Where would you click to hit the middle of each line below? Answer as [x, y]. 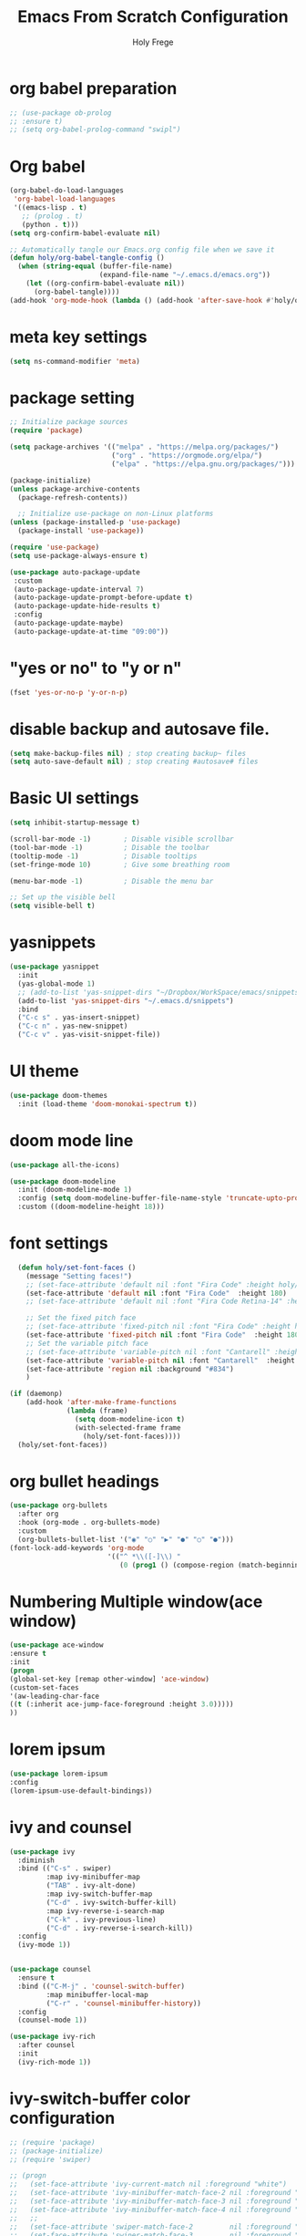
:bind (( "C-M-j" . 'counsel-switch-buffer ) [101, 1986]
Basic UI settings [74, 798]
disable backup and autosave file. [140, 729]
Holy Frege [153, 42]
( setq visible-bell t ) [52, 906]
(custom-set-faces [44, 1687]
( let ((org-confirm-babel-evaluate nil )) [105, 284]
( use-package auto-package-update [75, 572]
